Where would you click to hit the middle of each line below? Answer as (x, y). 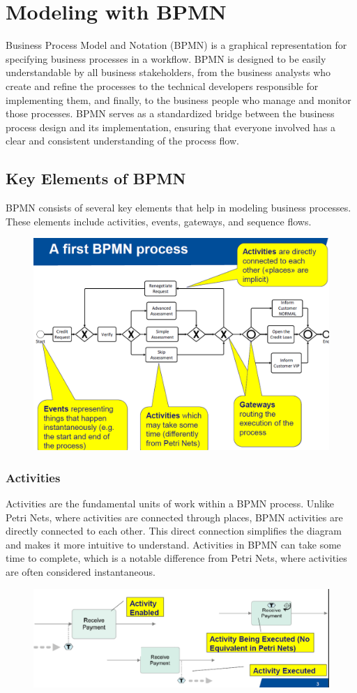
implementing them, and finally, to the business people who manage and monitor (178, 99)
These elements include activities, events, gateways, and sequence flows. (159, 221)
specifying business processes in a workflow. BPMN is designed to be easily (166, 58)
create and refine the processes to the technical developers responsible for (162, 85)
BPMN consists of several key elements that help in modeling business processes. (178, 208)
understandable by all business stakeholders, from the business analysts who (168, 72)
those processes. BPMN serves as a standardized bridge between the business (170, 113)
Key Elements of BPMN (96, 178)
